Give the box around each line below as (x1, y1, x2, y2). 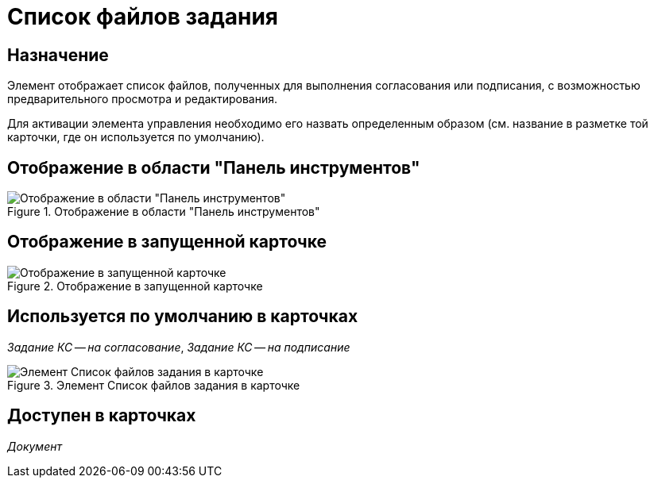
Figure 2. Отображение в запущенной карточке (7, 278, 263, 293)
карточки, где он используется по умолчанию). (7, 130, 265, 144)
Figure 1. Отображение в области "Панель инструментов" (7, 205, 320, 219)
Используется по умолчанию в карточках (7, 306, 358, 327)
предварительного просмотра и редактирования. (7, 92, 277, 106)
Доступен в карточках (7, 405, 196, 426)
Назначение (7, 44, 109, 65)
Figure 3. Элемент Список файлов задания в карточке (7, 378, 300, 392)
